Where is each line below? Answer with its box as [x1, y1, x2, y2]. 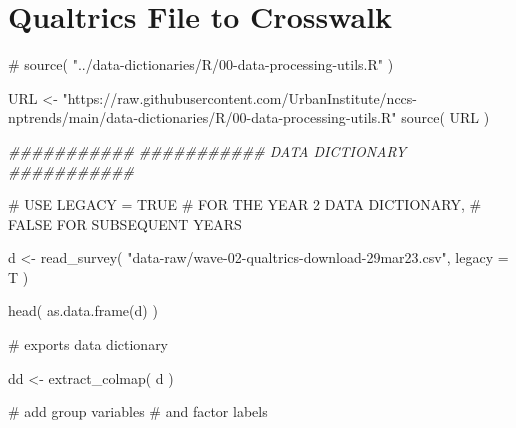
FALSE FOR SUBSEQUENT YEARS [8, 213, 242, 234]
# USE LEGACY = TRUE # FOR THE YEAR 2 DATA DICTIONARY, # [8, 194, 482, 215]
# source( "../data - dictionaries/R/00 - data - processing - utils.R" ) [8, 54, 394, 75]
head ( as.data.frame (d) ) [8, 300, 158, 321]
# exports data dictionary [8, 334, 169, 355]
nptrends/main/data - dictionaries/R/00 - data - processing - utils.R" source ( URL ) [8, 107, 490, 128]
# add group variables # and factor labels [8, 401, 268, 422]
